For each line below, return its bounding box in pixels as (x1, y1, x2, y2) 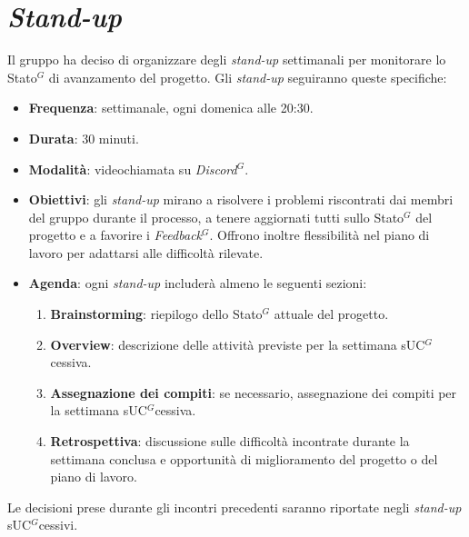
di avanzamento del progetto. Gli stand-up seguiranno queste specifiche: (48, 67, 447, 86)
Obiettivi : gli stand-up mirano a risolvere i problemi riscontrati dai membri (28, 190, 454, 209)
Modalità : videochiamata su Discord (28, 159, 237, 178)
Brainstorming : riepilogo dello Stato (50, 304, 263, 323)
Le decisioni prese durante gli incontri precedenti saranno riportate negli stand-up (7, 497, 462, 516)
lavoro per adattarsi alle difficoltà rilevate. (28, 243, 264, 262)
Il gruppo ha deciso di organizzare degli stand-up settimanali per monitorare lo (7, 50, 446, 69)
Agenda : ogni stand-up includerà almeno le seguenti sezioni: (28, 273, 367, 293)
